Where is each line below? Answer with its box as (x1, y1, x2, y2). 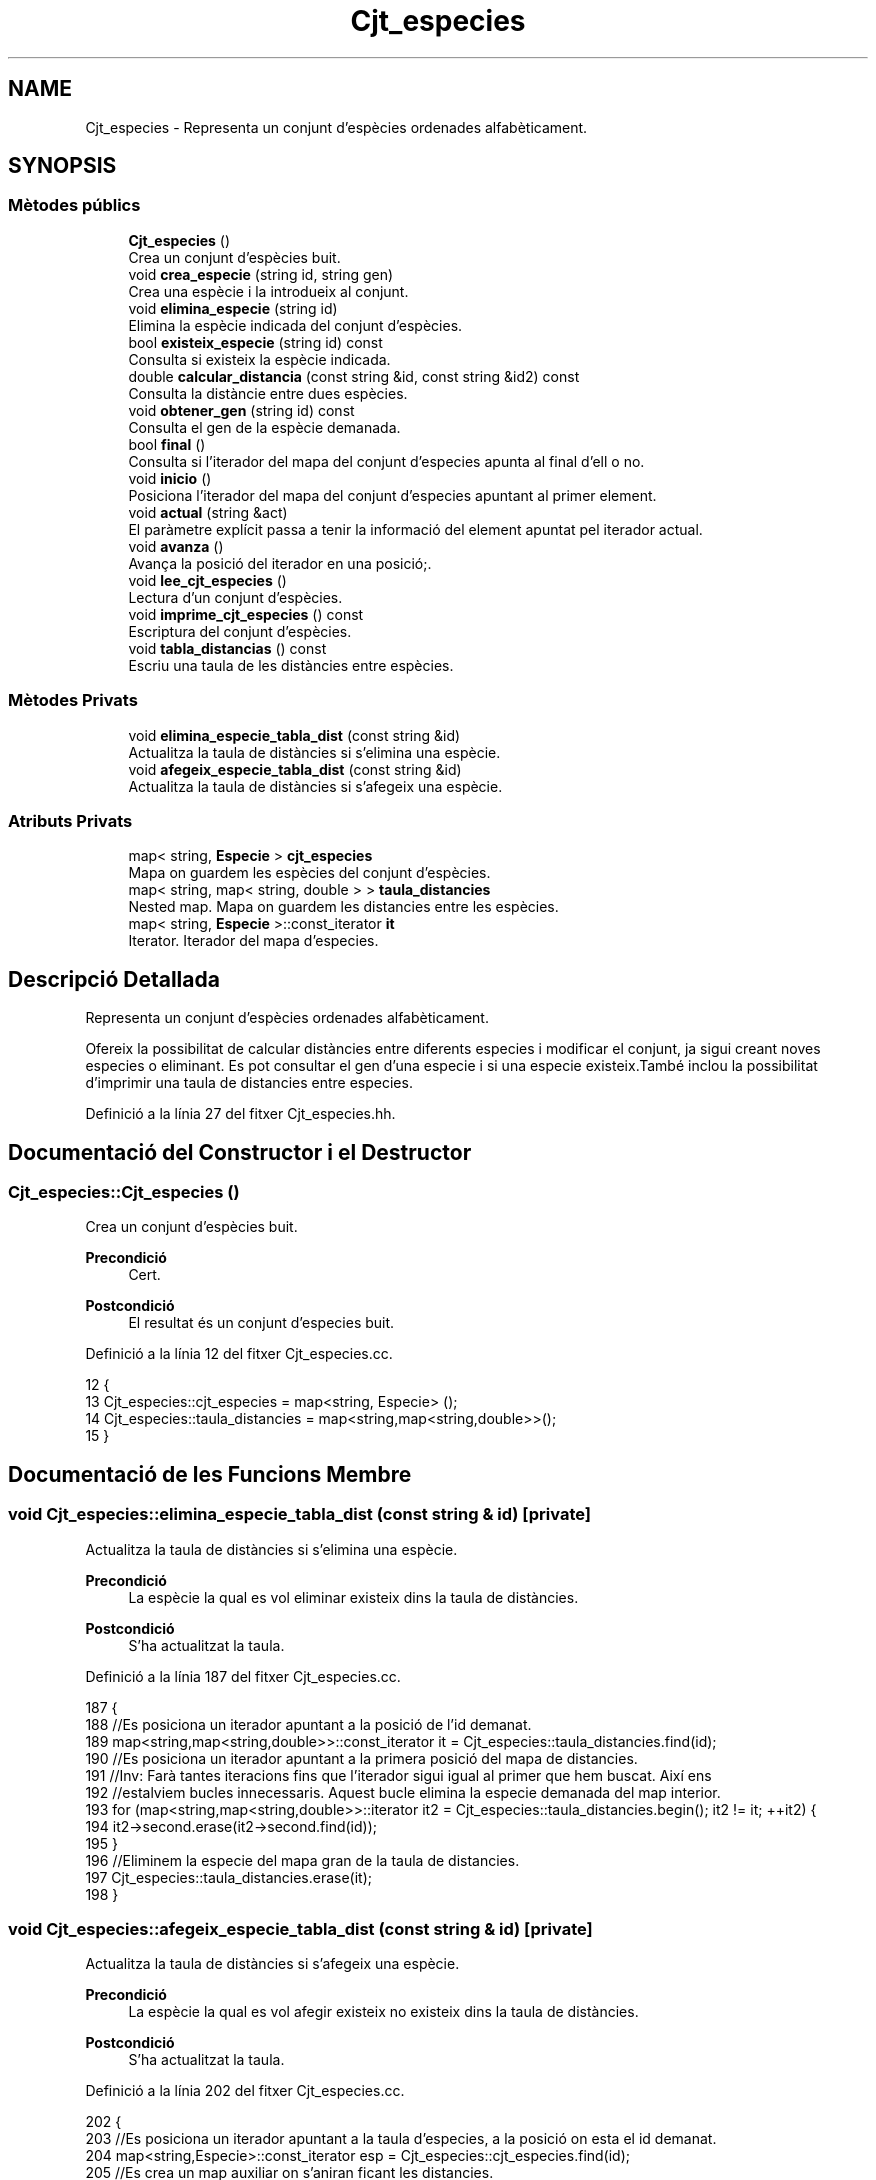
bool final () (128, 435, 206, 453)
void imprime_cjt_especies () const (128, 605, 364, 623)
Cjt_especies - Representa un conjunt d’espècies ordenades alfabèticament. (85, 118, 588, 136)
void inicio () (128, 469, 212, 487)
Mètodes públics (8, 195, 141, 216)
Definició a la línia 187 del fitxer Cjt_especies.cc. (85, 1667, 401, 1685)
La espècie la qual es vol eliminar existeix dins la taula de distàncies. (128, 1588, 579, 1606)
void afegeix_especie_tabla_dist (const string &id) (128, 760, 462, 778)
